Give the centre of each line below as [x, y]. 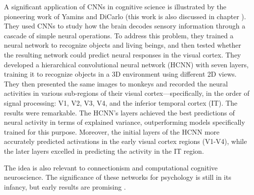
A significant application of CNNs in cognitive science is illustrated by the [115, 6]
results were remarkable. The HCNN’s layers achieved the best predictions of [119, 112]
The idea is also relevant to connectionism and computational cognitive [111, 167]
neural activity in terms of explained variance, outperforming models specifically [125, 122]
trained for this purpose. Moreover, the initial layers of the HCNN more [112, 131]
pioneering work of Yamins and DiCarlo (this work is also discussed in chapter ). [125, 16]
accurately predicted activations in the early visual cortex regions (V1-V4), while [126, 141]
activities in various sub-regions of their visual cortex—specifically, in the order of [127, 93]
